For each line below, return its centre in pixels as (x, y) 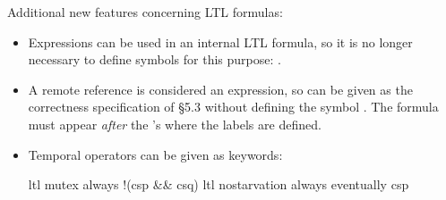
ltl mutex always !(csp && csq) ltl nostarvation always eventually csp (219, 184)
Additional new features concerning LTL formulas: (145, 12)
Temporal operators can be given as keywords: (155, 154)
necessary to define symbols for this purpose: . (154, 59)
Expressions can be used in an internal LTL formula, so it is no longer (220, 42)
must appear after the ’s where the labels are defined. (175, 124)
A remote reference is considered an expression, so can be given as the (220, 89)
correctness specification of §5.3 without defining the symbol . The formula (233, 107)
